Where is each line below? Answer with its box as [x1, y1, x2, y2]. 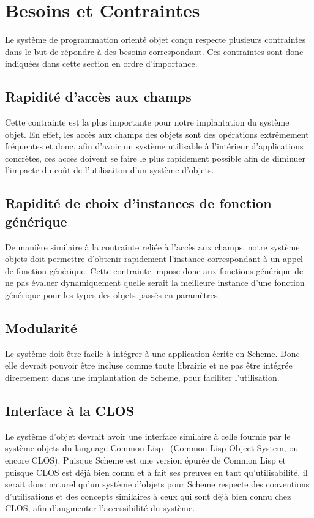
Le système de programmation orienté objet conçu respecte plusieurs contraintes [5, 33, 306, 46]
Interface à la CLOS [5, 401, 135, 420]
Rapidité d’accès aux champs [5, 87, 192, 106]
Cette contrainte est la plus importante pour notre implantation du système [5, 116, 290, 129]
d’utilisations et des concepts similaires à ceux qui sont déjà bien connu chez [5, 489, 291, 502]
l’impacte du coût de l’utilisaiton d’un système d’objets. [5, 163, 214, 176]
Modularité [5, 318, 78, 337]
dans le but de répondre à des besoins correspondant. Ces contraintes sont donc [5, 45, 304, 58]
